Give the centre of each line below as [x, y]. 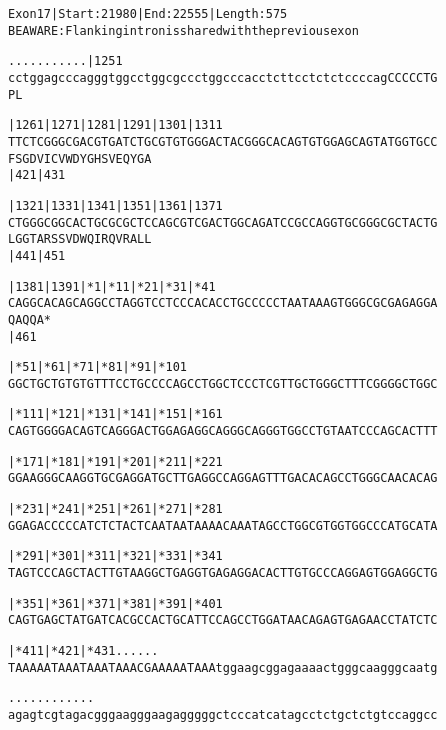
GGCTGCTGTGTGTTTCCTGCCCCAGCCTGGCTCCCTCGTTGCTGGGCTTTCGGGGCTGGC [223, 383]
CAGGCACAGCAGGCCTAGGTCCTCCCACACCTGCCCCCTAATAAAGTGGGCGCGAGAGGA [223, 303]
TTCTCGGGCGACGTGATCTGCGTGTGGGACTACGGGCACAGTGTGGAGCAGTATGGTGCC [223, 141]
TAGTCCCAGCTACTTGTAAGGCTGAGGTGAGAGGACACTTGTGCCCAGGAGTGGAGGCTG [223, 573]
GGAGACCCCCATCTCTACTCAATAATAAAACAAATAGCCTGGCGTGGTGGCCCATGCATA [223, 525]
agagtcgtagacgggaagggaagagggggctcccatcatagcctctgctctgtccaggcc [223, 715]
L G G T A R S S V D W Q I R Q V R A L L [80, 239]
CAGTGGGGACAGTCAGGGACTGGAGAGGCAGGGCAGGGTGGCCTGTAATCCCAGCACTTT [223, 431]
